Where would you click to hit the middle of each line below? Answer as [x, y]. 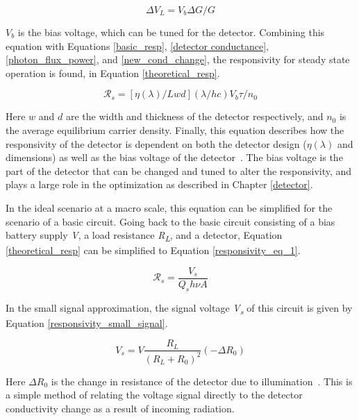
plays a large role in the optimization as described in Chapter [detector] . [159, 184]
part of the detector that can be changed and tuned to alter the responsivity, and [179, 170]
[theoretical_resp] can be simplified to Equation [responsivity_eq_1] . [153, 250]
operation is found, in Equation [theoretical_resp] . [113, 73]
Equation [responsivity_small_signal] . [87, 322]
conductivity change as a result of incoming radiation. [120, 409]
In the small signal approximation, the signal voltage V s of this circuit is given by [179, 308]
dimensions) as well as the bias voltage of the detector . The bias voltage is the [174, 157]
